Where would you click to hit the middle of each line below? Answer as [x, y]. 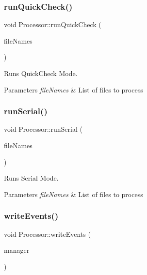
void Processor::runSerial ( [43, 129]
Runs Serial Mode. [31, 178]
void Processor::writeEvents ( [47, 234]
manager [17, 250]
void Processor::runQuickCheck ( [53, 24]
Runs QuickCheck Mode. [41, 73]
